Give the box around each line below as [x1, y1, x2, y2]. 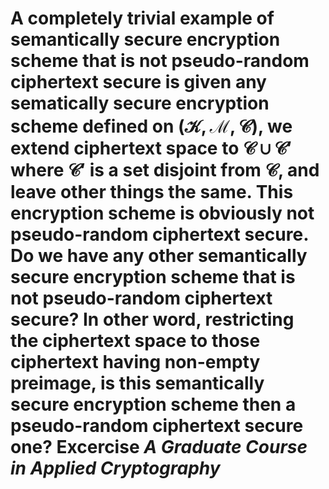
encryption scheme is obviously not [10, 202, 315, 225]
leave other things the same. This [10, 181, 294, 204]
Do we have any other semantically [10, 245, 308, 267]
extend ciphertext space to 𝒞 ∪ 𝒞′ [10, 137, 293, 160]
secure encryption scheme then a [10, 393, 297, 416]
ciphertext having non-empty [10, 351, 261, 374]
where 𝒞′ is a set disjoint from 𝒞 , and [10, 159, 320, 182]
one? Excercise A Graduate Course [10, 436, 308, 459]
